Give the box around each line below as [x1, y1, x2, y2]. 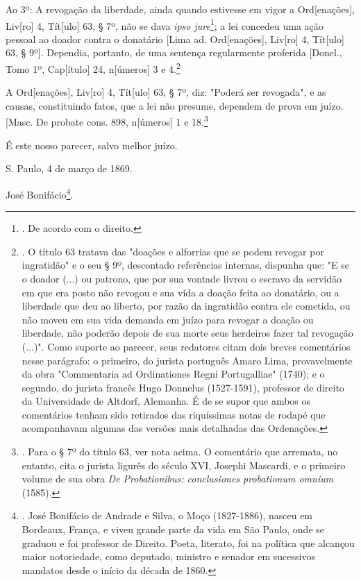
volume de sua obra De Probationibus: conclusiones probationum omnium [22, 471, 334, 486]
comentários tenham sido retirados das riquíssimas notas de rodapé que [22, 407, 326, 421]
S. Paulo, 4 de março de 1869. [6, 161, 133, 176]
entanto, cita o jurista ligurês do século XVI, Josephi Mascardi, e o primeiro [22, 457, 346, 472]
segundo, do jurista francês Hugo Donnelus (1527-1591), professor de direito [22, 380, 344, 394]
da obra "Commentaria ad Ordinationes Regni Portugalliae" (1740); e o [22, 367, 325, 381]
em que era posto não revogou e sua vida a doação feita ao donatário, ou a [22, 285, 339, 299]
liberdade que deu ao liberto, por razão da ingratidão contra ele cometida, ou [22, 298, 351, 313]
